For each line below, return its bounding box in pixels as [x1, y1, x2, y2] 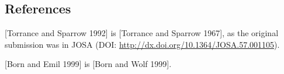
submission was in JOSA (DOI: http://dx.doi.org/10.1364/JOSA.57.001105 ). [5, 38, 280, 50]
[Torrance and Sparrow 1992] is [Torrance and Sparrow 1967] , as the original [5, 27, 279, 39]
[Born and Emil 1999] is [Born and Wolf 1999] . [5, 58, 172, 70]
